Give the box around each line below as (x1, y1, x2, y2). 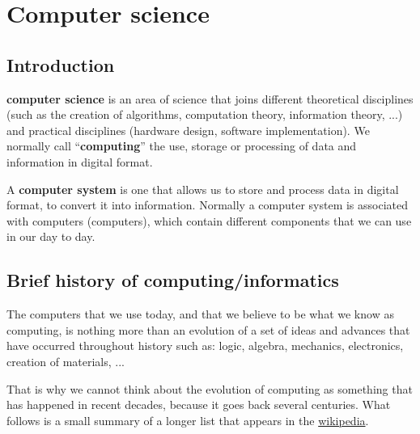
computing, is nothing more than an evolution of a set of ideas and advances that (6, 321, 410, 338)
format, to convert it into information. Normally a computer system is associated (6, 196, 409, 213)
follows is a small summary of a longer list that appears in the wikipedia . (6, 411, 369, 428)
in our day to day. (6, 228, 95, 245)
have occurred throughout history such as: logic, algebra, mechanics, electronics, (6, 337, 404, 354)
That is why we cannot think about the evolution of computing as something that (6, 380, 413, 397)
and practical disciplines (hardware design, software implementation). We (6, 121, 370, 138)
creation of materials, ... (6, 352, 125, 369)
